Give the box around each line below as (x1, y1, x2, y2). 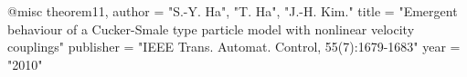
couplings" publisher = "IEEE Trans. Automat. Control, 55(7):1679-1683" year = (7, 37, 461, 56)
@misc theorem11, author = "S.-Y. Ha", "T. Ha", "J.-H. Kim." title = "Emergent (7, 2, 458, 20)
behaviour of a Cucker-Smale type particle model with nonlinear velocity (7, 19, 415, 38)
